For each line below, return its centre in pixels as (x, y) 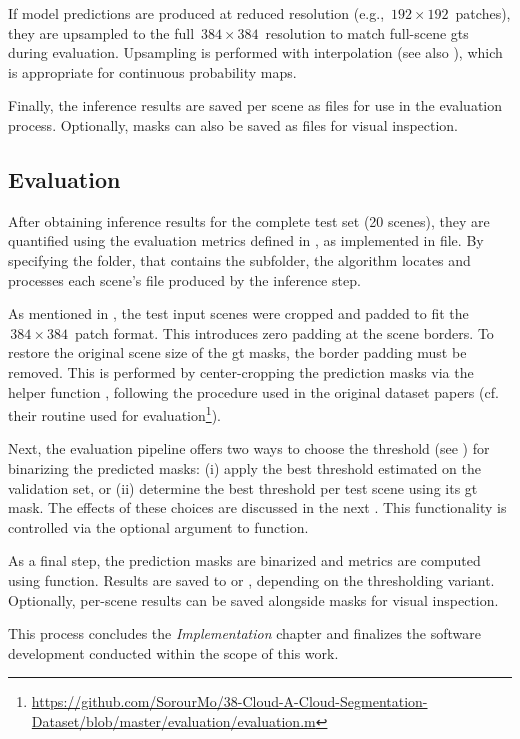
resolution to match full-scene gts (367, 32)
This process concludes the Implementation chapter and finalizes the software (244, 633)
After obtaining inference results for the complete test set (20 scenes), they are (249, 220)
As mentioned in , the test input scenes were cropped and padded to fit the (238, 313)
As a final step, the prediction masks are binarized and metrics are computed (244, 560)
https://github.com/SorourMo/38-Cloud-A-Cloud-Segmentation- (229, 701)
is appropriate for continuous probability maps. (152, 71)
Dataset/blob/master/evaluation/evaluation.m (173, 720)
